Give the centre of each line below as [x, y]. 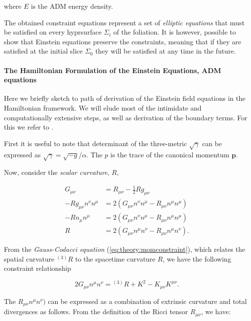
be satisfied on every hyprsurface [53, 32]
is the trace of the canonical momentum [170, 154]
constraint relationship [38, 268]
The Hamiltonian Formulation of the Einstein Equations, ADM [113, 70]
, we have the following [197, 258]
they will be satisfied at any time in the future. [166, 51]
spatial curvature [29, 258]
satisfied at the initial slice [43, 51]
